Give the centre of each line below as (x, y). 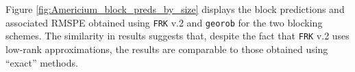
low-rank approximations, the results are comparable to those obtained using (167, 49)
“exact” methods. (42, 62)
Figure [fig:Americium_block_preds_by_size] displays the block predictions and (175, 9)
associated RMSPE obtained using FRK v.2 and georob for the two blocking (164, 22)
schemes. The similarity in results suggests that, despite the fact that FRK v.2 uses (177, 36)
